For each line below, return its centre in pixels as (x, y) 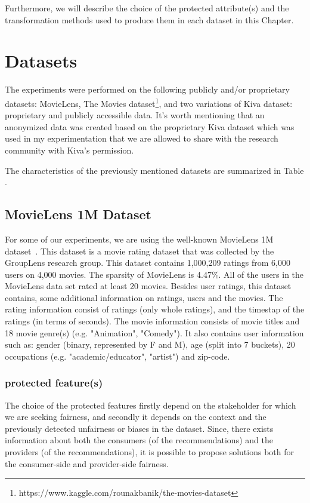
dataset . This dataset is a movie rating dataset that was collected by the (139, 251)
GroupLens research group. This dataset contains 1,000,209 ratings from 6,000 (148, 263)
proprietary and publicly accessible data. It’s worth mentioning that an (135, 115)
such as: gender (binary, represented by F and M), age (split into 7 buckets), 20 (150, 344)
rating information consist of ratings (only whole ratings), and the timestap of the (155, 309)
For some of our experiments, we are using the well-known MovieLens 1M (139, 239)
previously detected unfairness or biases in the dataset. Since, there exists (139, 428)
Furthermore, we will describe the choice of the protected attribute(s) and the (147, 8)
